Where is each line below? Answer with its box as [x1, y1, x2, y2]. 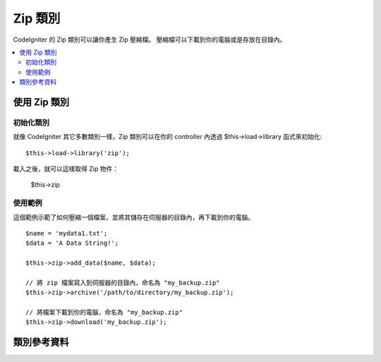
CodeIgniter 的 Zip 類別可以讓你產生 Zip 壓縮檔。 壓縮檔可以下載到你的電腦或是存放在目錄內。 [13, 35, 286, 44]
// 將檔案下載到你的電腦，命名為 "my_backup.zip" [25, 308, 183, 317]
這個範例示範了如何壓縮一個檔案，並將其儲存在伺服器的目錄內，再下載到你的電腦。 [13, 212, 254, 222]
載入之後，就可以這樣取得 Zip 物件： [13, 164, 119, 173]
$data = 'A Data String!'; [25, 239, 119, 247]
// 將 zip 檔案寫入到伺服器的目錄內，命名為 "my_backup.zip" [25, 279, 220, 286]
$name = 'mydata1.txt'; [25, 229, 108, 237]
